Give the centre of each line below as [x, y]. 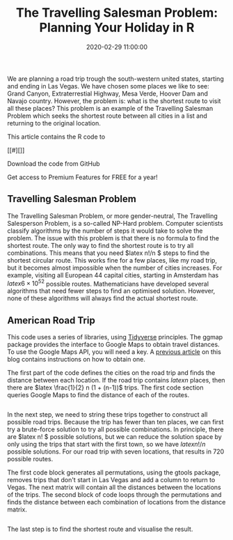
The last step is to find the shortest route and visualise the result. [100, 529]
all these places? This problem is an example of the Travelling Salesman [110, 108]
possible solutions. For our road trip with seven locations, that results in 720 [116, 452]
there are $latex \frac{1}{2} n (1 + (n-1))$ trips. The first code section [105, 387]
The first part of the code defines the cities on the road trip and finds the [111, 373]
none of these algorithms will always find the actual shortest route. [103, 298]
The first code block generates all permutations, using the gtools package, [114, 472]
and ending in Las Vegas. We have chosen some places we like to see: [109, 86]
